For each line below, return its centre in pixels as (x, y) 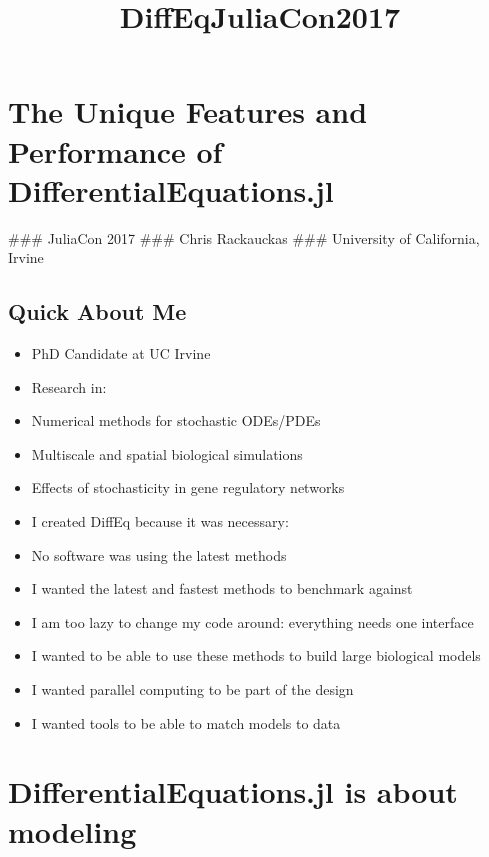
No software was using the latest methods (159, 554)
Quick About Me (97, 311)
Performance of (115, 150)
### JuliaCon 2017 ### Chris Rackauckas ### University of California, (244, 237)
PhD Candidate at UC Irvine (121, 353)
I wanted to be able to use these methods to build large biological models (256, 655)
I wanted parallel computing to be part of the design (192, 689)
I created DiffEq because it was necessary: (160, 521)
